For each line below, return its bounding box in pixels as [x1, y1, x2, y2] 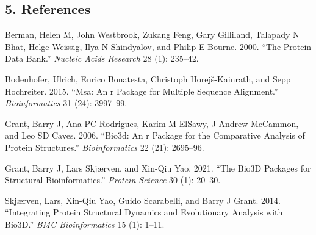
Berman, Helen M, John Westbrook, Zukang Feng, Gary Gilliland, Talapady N [5, 28, 300, 41]
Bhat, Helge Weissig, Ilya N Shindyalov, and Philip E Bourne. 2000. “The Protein [5, 40, 312, 52]
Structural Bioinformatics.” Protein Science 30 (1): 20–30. [5, 173, 221, 186]
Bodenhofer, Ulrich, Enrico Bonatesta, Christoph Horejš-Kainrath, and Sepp [5, 72, 291, 85]
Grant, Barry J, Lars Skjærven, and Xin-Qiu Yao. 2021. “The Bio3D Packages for [5, 161, 311, 174]
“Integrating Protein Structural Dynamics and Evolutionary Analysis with [5, 206, 283, 219]
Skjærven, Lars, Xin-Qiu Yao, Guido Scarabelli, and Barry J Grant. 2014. [5, 193, 281, 206]
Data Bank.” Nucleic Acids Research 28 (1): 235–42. [5, 52, 199, 65]
